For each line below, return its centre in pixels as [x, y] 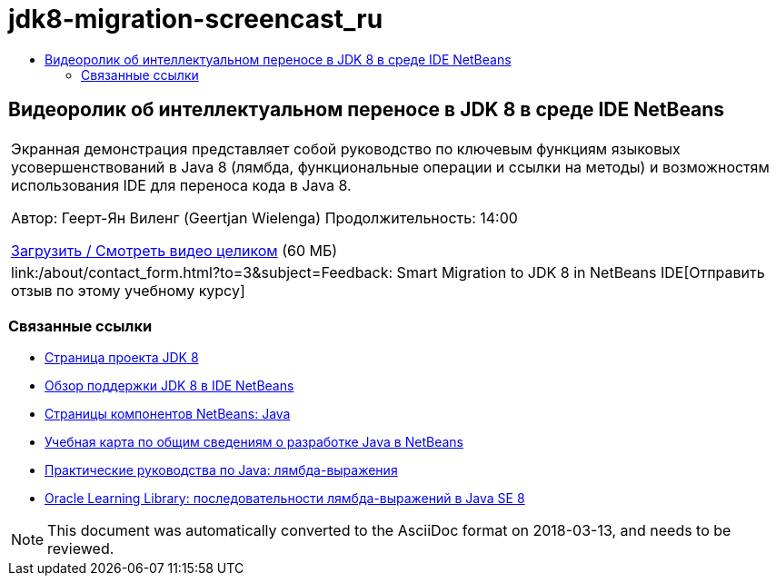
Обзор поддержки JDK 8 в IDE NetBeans [169, 386]
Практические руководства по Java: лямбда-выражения [221, 470]
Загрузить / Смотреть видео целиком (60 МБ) [174, 250]
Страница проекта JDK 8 [122, 358]
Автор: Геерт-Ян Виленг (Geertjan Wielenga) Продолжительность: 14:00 [264, 217]
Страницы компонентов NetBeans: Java [168, 414]
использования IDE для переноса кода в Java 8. [181, 185]
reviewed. [81, 549]
